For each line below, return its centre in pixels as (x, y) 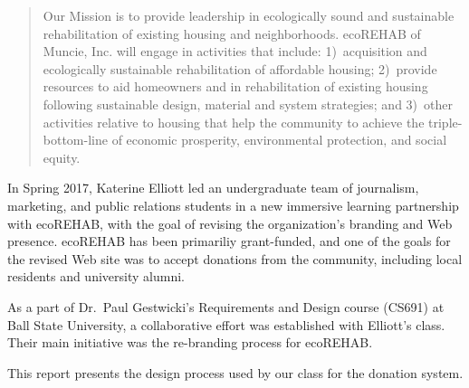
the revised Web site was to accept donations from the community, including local (235, 258)
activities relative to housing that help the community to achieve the (234, 122)
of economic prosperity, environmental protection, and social (279, 140)
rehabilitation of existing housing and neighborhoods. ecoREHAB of (232, 33)
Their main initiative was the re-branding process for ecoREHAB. (190, 342)
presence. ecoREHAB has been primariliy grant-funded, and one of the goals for (229, 241)
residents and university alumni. (96, 276)
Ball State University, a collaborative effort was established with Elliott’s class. (226, 324)
